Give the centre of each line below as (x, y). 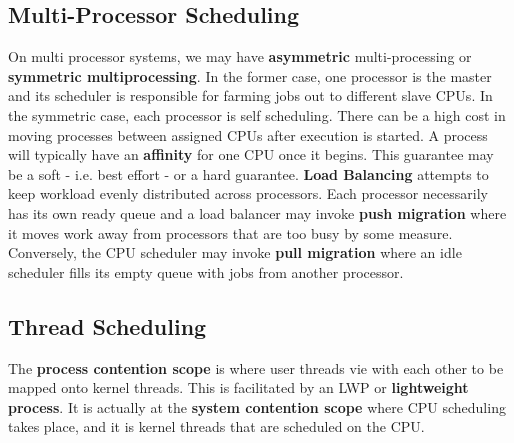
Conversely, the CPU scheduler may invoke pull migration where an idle (235, 252)
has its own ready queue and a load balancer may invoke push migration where (257, 212)
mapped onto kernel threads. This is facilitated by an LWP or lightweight (238, 387)
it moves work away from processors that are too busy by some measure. (230, 232)
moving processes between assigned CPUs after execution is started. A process (248, 134)
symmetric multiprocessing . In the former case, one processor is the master (250, 75)
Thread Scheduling (107, 325)
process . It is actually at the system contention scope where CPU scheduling (257, 406)
